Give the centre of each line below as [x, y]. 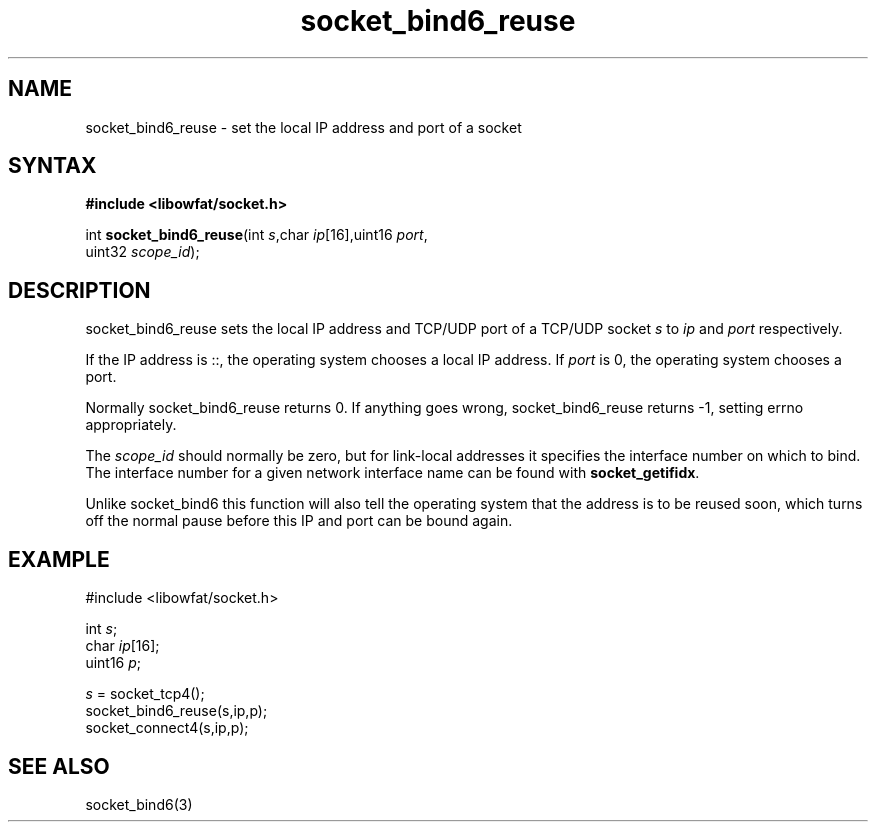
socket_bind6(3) [139, 804]
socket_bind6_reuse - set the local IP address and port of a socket [303, 127]
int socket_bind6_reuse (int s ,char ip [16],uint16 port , [256, 235]
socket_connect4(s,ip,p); [167, 728]
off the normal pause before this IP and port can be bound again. [299, 521]
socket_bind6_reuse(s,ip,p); [176, 711]
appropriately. [131, 425]
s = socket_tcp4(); [145, 694]
